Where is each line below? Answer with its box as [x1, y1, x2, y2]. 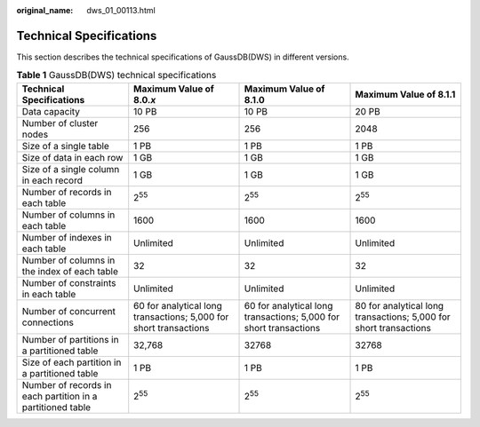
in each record [21, 174, 84, 186]
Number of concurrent [21, 304, 116, 317]
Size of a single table [21, 139, 110, 152]
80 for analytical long [355, 299, 444, 312]
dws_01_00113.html [86, 5, 156, 15]
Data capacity [21, 105, 80, 117]
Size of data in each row [21, 151, 124, 163]
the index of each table [21, 265, 119, 277]
